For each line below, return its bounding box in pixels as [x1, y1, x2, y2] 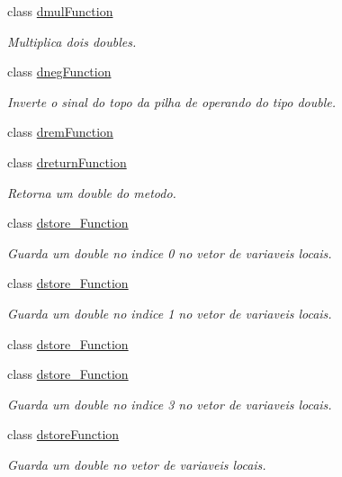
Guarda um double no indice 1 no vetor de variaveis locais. [7, 303, 332, 322]
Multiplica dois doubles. [7, 31, 137, 50]
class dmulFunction [7, 2, 113, 20]
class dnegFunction [7, 62, 112, 81]
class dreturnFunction [7, 152, 127, 171]
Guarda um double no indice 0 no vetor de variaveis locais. [7, 243, 332, 262]
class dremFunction [7, 122, 113, 141]
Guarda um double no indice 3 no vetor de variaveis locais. [7, 394, 332, 413]
